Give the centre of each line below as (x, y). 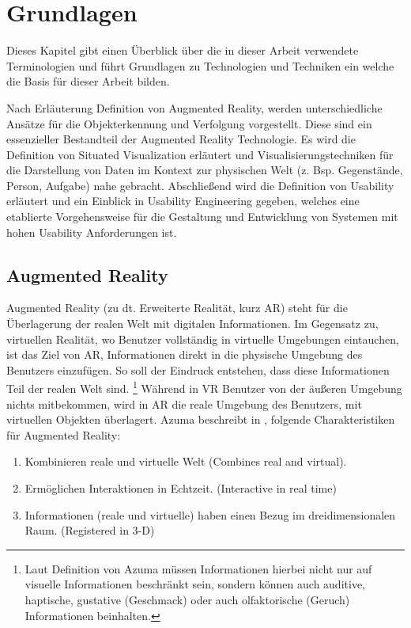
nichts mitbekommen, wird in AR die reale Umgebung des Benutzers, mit (184, 403)
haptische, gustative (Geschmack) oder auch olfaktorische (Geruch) (187, 600)
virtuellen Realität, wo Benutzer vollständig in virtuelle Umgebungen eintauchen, (203, 339)
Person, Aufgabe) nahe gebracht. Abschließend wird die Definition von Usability (200, 185)
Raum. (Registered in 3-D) (90, 530)
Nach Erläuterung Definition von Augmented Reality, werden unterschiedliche (194, 107)
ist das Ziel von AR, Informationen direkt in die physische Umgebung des (185, 354)
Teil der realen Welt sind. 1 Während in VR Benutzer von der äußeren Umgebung (204, 387)
